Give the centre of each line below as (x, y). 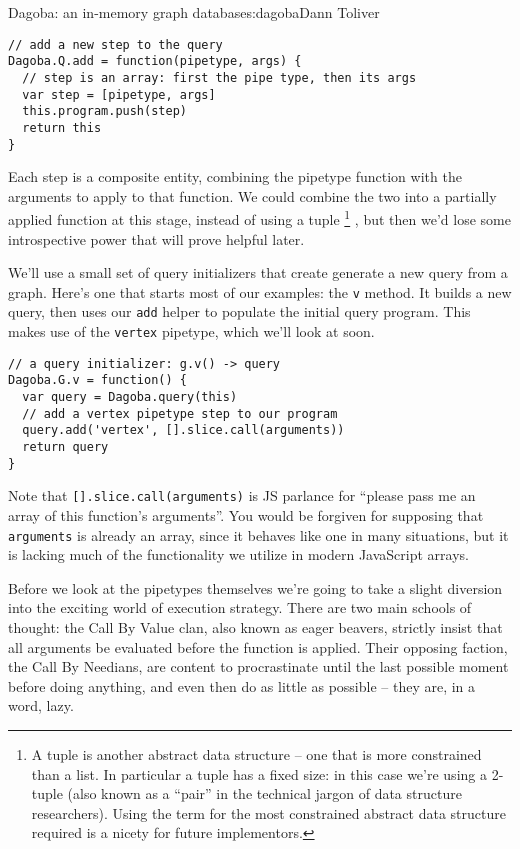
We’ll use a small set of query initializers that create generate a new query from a (258, 272)
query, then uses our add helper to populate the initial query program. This (239, 311)
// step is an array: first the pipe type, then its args (219, 77)
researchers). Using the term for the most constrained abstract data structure (268, 812)
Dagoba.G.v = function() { (97, 380)
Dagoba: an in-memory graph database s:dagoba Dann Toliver (194, 12)
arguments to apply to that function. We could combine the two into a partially (252, 195)
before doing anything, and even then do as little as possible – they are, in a (242, 685)
